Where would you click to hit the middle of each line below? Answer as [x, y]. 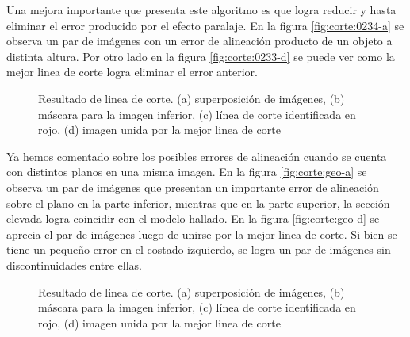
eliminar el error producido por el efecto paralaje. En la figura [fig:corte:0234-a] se [205, 25]
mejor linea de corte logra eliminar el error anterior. [132, 72]
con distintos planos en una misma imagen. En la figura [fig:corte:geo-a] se [187, 172]
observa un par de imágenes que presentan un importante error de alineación [193, 187]
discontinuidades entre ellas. [74, 264]
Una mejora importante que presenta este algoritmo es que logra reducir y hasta [201, 10]
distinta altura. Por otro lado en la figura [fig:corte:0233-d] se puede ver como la [201, 56]
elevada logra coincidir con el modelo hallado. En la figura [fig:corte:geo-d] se [193, 218]
